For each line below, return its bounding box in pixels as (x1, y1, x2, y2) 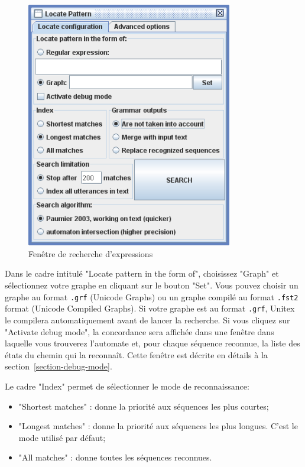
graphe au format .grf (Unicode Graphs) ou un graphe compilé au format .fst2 (5, 290, 298, 303)
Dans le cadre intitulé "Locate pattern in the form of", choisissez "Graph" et (5, 267, 279, 280)
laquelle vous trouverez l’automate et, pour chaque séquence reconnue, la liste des (5, 337, 300, 349)
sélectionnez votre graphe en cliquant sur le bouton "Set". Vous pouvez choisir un (5, 279, 298, 291)
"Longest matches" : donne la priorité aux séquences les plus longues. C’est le (18, 420, 298, 432)
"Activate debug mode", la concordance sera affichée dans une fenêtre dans (5, 325, 274, 338)
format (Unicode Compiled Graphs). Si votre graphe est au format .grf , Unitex (5, 302, 295, 314)
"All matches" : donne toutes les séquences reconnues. (18, 451, 212, 463)
